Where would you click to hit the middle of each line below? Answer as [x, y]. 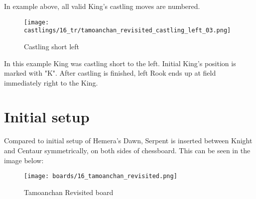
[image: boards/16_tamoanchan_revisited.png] [101, 176]
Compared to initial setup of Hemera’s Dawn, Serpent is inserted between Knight [128, 141]
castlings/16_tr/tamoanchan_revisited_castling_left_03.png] [128, 31]
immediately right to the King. [51, 82]
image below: [24, 160]
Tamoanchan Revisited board [69, 192]
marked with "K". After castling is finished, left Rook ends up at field [110, 73]
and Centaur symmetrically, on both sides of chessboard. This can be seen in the [127, 150]
